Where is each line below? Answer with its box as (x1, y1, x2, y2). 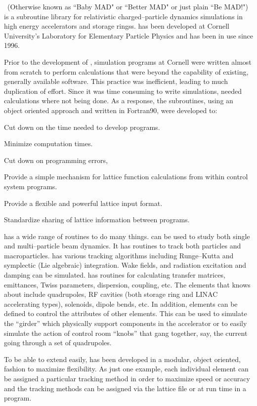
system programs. (4, 181, 57, 191)
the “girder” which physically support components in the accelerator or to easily (4, 318, 247, 328)
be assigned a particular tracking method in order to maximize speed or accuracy (4, 373, 250, 383)
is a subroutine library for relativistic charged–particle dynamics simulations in (4, 11, 243, 21)
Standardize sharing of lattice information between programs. (4, 214, 190, 225)
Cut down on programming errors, (4, 155, 108, 165)
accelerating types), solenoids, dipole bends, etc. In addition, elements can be (4, 298, 238, 309)
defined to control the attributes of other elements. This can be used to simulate (4, 308, 247, 319)
